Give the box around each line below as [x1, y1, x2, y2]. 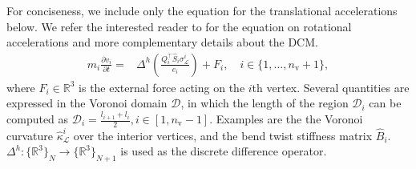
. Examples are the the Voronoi [209, 111, 363, 127]
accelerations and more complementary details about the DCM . [6, 34, 318, 50]
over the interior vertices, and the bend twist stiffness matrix [73, 127, 373, 143]
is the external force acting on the [79, 78, 245, 95]
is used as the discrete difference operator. [120, 143, 327, 159]
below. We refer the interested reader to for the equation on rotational [6, 18, 352, 34]
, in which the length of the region [180, 95, 349, 111]
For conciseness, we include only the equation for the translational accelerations [6, 2, 398, 18]
